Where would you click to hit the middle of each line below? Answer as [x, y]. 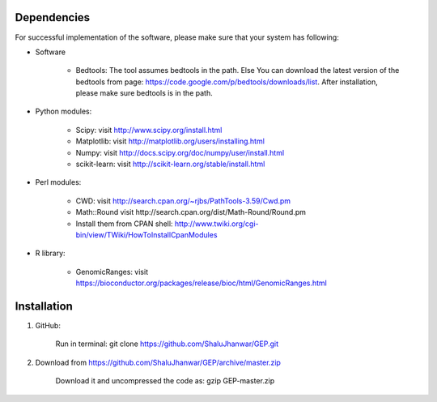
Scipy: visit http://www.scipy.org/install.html [149, 130]
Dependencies [53, 17]
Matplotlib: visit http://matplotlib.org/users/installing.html [170, 141]
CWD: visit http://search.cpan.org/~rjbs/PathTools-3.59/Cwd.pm [183, 201]
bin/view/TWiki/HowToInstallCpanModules [146, 234]
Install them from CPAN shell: [124, 224]
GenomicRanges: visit [112, 272]
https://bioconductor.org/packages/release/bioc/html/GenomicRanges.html [202, 283]
